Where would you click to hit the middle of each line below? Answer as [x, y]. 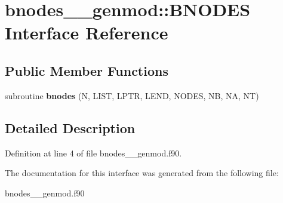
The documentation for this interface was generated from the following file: [142, 173]
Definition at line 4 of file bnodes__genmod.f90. [93, 153]
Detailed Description [70, 127]
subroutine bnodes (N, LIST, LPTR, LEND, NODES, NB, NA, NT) [132, 95]
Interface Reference [87, 33]
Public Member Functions [87, 70]
